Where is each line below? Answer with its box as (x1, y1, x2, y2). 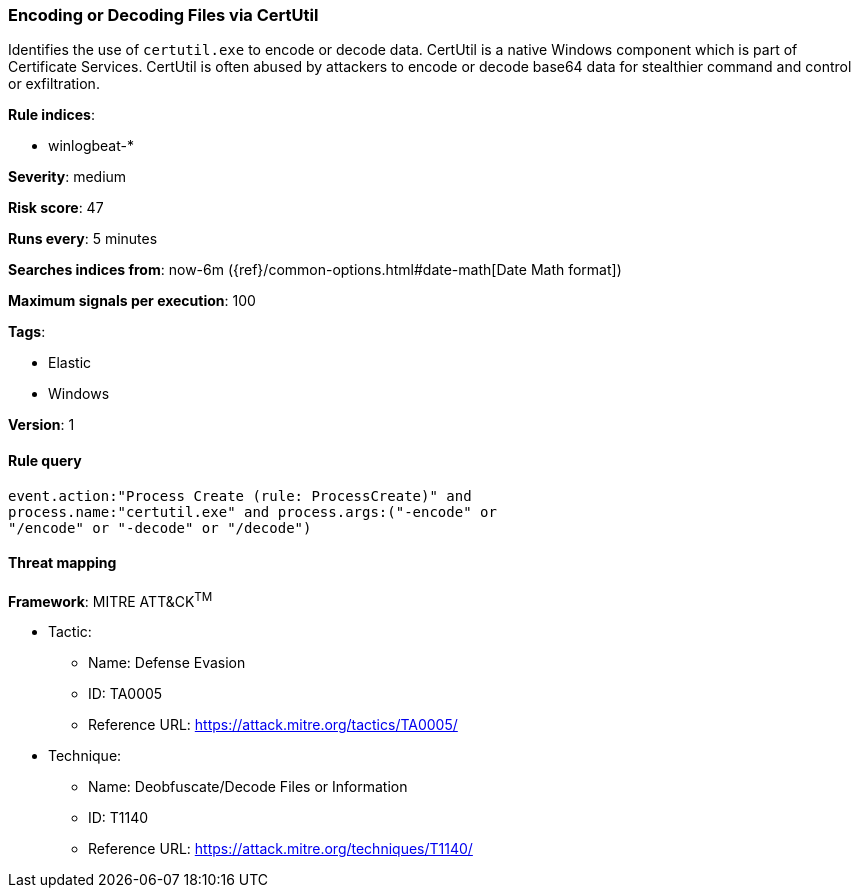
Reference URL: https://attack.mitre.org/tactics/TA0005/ (88, 716, 458, 734)
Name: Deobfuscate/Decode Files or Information (88, 778, 408, 796)
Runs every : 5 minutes (8, 230, 158, 248)
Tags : (8, 323, 46, 341)
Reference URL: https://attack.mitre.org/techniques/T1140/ (88, 840, 473, 858)
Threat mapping (8, 554, 117, 572)
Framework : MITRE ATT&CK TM (8, 589, 213, 610)
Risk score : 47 (8, 199, 104, 217)
